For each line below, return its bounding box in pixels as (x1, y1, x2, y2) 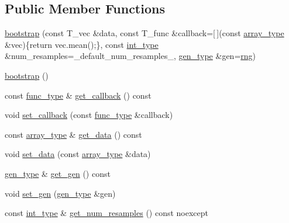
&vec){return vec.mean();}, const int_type (5, 38, 159, 50)
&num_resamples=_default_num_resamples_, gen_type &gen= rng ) (5, 50, 256, 62)
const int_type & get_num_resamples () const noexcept (5, 207, 209, 219)
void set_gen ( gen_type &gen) (5, 187, 116, 199)
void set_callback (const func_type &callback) (5, 109, 173, 121)
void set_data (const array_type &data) (5, 148, 151, 160)
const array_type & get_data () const (5, 128, 142, 140)
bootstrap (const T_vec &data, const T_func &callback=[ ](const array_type (5, 27, 284, 39)
